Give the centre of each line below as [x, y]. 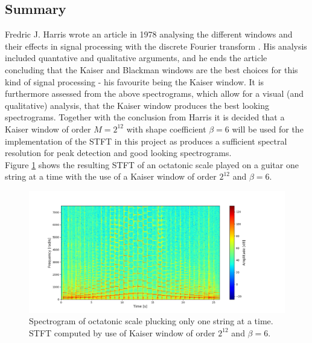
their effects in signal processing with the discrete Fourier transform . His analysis [156, 46]
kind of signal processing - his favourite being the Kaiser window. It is [135, 81]
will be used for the [268, 129]
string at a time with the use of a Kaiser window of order [111, 176]
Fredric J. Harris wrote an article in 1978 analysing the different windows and [149, 34]
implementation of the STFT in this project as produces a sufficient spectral [146, 141]
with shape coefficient [166, 129]
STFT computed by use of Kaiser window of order [122, 332]
